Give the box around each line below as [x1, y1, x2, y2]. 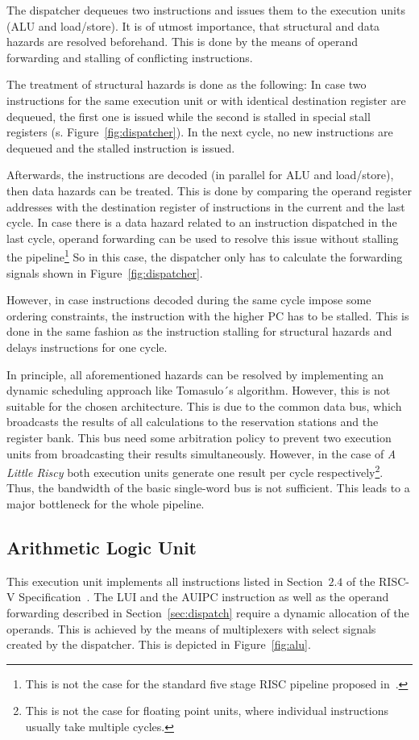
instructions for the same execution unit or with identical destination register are [6, 91, 406, 108]
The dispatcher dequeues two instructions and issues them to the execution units [6, 2, 405, 18]
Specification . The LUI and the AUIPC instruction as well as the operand [19, 588, 389, 605]
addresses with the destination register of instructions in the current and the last [6, 198, 405, 215]
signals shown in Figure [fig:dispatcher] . [6, 264, 203, 281]
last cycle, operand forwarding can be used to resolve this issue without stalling [6, 229, 399, 246]
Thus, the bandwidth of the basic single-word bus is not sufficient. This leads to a [6, 479, 410, 496]
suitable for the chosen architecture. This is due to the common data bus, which [6, 397, 402, 414]
